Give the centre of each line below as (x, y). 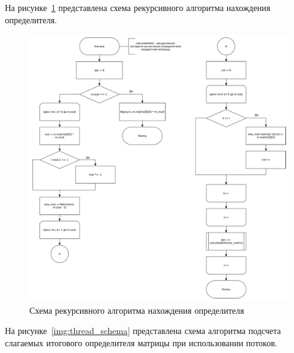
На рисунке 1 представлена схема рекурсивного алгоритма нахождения (138, 7)
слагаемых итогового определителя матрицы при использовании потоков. (141, 342)
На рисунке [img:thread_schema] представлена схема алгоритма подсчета (143, 331)
